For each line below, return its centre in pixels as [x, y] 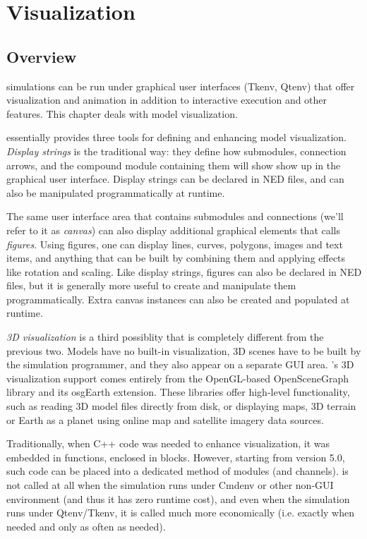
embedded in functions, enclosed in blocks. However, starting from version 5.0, [176, 457]
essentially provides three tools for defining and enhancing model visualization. [176, 137]
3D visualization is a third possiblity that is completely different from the [165, 337]
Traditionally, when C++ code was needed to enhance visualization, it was [168, 443]
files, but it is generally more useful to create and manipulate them [151, 285]
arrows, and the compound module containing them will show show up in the [174, 165]
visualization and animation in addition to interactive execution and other [167, 100]
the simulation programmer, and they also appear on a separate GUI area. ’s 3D [180, 364]
